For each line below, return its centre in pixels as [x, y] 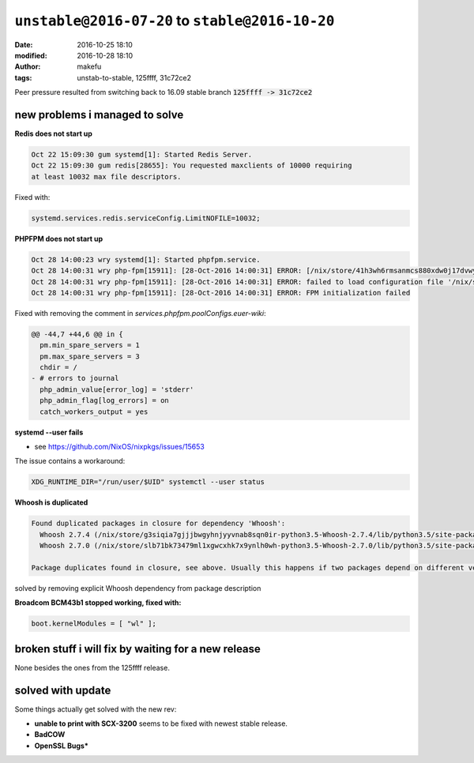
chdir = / [59, 368]
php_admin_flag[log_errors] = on [104, 400]
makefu [89, 66]
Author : [28, 66]
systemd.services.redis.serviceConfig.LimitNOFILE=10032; [146, 218]
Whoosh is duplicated [51, 502]
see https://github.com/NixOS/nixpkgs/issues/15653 [119, 446]
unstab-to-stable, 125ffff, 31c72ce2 [134, 77]
